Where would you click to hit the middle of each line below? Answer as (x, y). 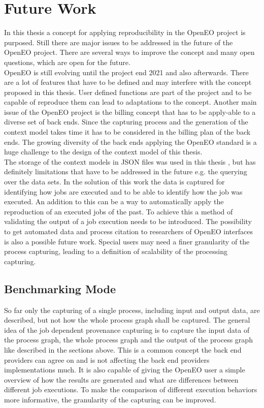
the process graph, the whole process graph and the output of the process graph (128, 340)
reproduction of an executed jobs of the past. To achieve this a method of (119, 211)
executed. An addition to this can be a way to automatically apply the (114, 201)
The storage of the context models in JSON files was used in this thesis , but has (130, 161)
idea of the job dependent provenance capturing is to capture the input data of (127, 329)
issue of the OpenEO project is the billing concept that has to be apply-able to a (130, 112)
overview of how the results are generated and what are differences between (121, 379)
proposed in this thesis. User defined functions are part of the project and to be (128, 92)
